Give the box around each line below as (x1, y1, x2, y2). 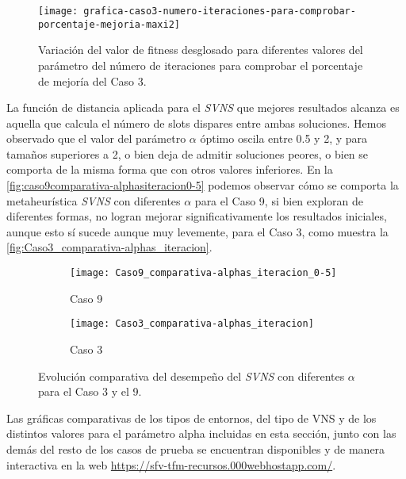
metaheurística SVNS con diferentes (6, 192, 181, 209)
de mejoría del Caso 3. (38, 72, 147, 89)
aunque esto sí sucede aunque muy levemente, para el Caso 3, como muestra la (6, 223, 389, 239)
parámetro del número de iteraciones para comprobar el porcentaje (38, 56, 363, 73)
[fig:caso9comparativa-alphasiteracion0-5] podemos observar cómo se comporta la (6, 177, 399, 194)
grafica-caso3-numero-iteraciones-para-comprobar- (83, 6, 356, 17)
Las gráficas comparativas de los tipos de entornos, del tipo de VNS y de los (6, 409, 377, 426)
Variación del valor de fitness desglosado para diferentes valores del (38, 41, 363, 58)
